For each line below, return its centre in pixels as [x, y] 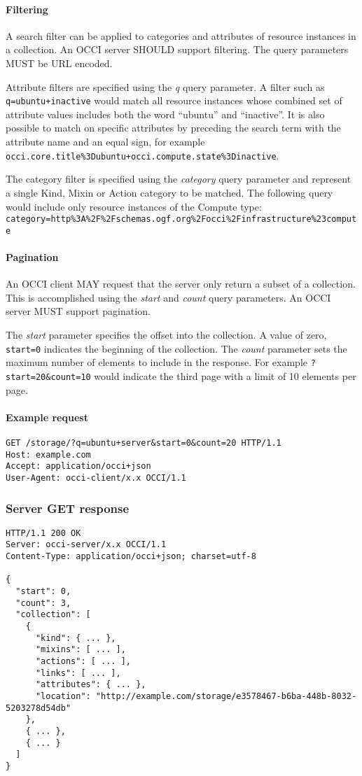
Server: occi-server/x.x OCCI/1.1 [86, 545]
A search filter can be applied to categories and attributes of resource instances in [181, 35]
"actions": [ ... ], [83, 662]
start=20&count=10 [48, 377]
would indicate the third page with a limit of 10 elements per [225, 375]
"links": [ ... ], [78, 673]
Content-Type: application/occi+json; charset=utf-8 [131, 557]
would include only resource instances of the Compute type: [134, 206]
